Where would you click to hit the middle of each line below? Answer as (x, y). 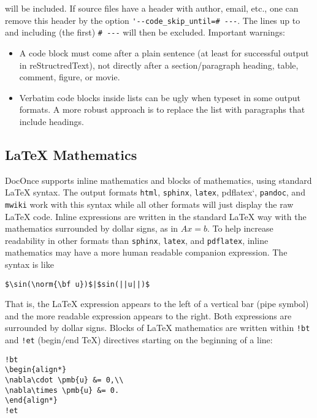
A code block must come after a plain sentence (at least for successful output (164, 52)
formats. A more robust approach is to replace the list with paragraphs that (162, 109)
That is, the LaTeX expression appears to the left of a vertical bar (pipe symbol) (157, 304)
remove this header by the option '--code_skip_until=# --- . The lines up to (153, 20)
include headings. (52, 121)
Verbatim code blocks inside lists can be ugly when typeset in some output (160, 97)
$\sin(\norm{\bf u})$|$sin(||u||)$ (78, 284)
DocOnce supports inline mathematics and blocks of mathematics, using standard (158, 180)
